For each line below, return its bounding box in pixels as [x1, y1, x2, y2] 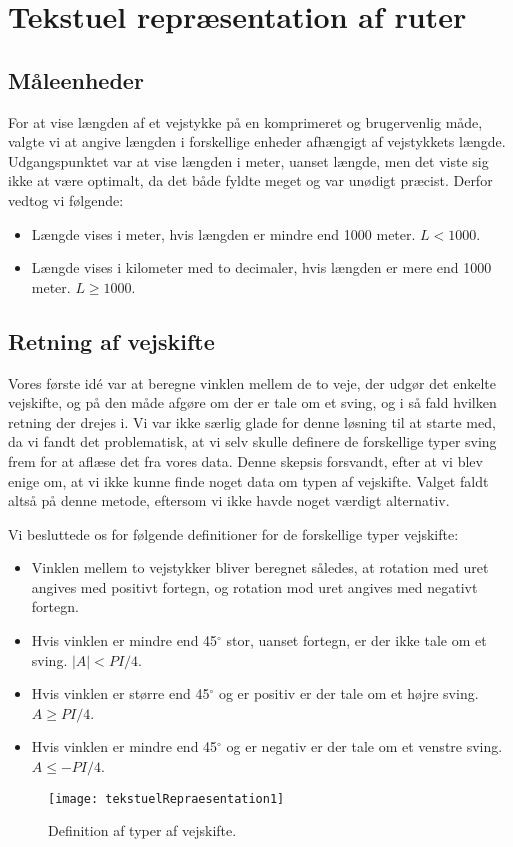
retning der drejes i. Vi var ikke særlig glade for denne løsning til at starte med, [8, 411, 496, 432]
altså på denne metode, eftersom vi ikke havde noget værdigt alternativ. [8, 490, 450, 511]
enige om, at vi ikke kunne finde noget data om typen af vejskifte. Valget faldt [8, 470, 489, 491]
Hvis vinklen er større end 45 [31, 683, 210, 704]
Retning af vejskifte [8, 325, 215, 356]
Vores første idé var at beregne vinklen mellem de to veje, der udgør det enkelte [8, 372, 497, 393]
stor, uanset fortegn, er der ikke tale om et [226, 630, 487, 651]
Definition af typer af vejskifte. [48, 820, 237, 841]
